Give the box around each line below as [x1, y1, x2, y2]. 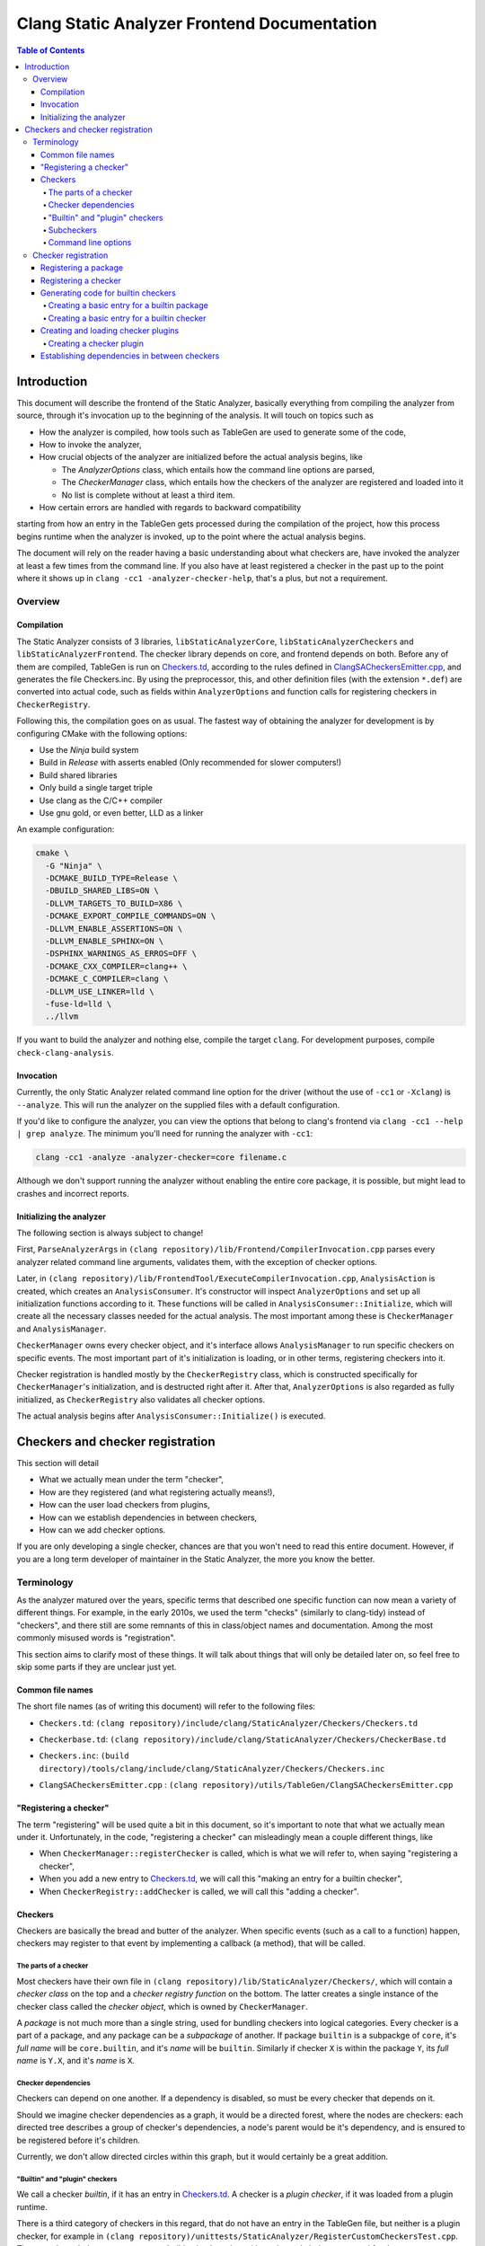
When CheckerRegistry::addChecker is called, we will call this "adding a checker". [39, 1886, 359, 1897]
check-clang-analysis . [16, 1047, 114, 1057]
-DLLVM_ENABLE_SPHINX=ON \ [45, 936, 164, 947]
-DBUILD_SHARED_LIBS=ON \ [45, 886, 159, 896]
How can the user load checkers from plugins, [39, 1499, 210, 1510]
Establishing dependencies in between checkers [40, 350, 220, 361]
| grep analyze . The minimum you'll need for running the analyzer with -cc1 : [16, 1128, 313, 1139]
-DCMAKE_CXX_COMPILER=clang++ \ [45, 961, 188, 971]
